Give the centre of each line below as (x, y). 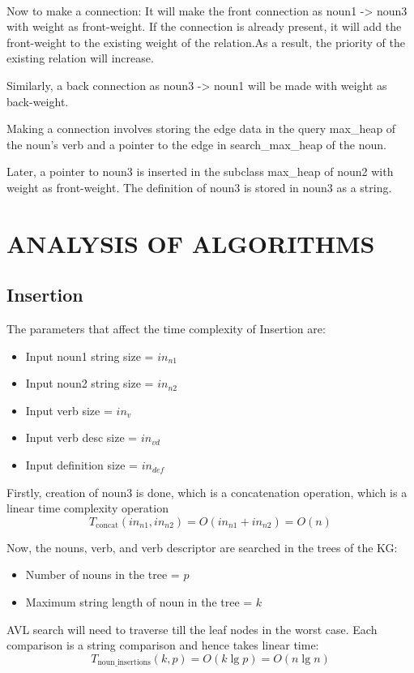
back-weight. (38, 101)
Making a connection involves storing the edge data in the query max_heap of (201, 129)
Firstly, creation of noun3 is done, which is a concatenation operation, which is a (207, 492)
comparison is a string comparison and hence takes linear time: (163, 645)
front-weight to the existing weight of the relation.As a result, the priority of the (206, 42)
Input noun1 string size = (90, 356)
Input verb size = (69, 410)
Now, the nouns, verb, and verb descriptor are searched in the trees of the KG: (202, 547)
